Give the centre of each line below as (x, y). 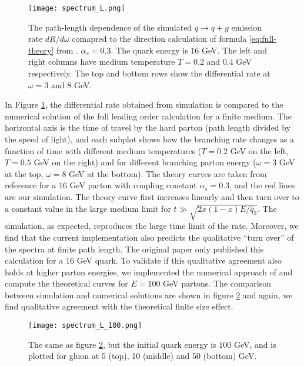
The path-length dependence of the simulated (110, 27)
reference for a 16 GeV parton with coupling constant (101, 185)
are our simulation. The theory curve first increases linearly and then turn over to (152, 196)
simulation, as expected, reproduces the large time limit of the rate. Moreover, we (152, 226)
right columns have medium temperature (102, 61)
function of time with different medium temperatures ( (103, 150)
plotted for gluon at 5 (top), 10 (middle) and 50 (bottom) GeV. (143, 356)
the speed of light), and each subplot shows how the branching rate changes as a (150, 139)
